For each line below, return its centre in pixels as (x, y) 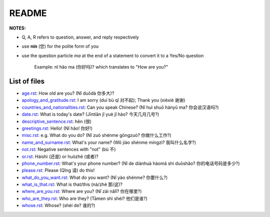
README (28, 13)
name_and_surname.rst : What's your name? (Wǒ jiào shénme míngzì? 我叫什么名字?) (109, 142)
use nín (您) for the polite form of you (60, 46)
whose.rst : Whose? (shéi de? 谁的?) (58, 205)
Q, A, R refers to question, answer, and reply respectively (80, 37)
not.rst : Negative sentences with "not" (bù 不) (69, 149)
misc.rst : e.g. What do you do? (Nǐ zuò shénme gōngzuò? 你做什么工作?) (97, 135)
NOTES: (17, 28)
